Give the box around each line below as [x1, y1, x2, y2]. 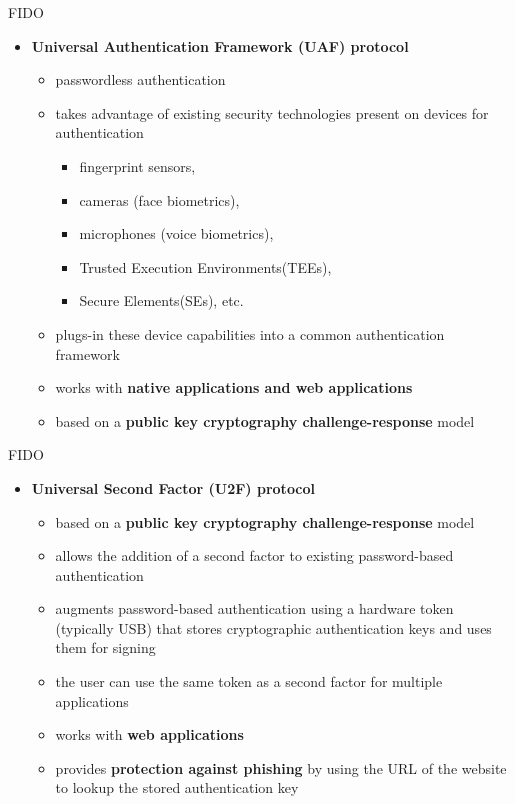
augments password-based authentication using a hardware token [55, 598, 454, 619]
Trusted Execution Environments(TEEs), [79, 256, 332, 277]
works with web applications [55, 724, 244, 745]
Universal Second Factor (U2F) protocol [31, 477, 316, 498]
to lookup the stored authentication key [55, 777, 299, 798]
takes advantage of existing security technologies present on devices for [55, 102, 489, 123]
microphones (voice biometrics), [79, 223, 274, 244]
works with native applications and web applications [55, 377, 413, 398]
